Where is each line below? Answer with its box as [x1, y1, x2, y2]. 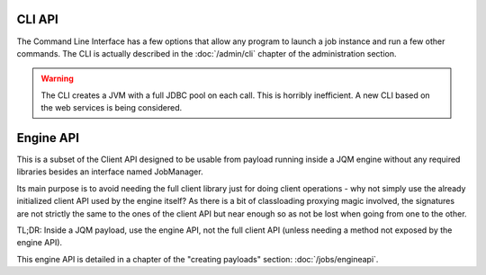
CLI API [16, 12, 58, 27]
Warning [40, 73, 74, 84]
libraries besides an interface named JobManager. [16, 166, 203, 177]
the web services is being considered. [40, 102, 183, 113]
